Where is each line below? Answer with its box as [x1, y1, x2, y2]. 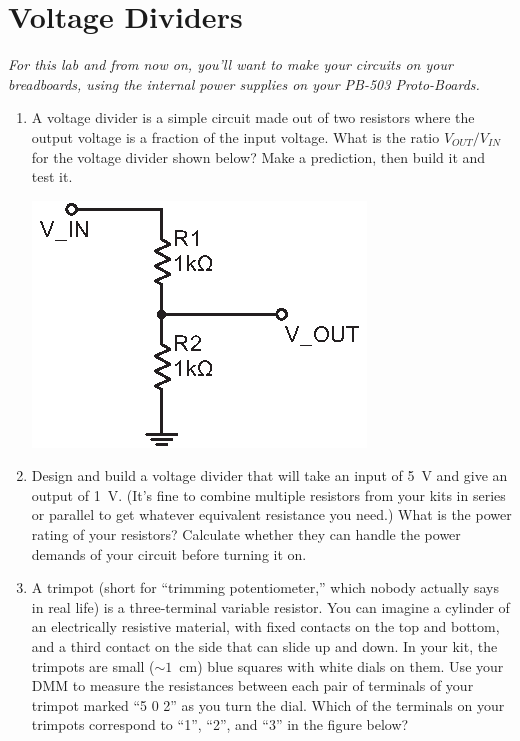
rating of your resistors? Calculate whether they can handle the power [31, 524, 461, 545]
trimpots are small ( [31, 655, 155, 676]
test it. [31, 166, 73, 187]
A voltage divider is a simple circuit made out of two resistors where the [31, 107, 475, 128]
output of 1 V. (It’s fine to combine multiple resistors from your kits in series [31, 484, 506, 505]
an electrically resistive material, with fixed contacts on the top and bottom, [31, 616, 500, 637]
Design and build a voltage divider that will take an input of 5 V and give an [31, 465, 508, 486]
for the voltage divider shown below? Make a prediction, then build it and [31, 146, 486, 167]
